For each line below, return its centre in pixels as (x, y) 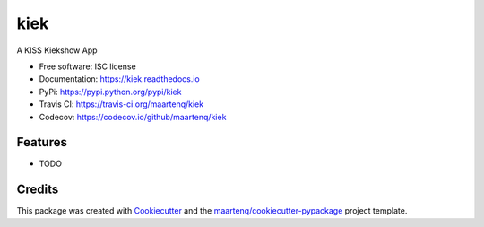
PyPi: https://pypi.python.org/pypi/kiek (110, 92)
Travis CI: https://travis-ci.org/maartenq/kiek (121, 104)
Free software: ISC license (87, 66)
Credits (38, 190)
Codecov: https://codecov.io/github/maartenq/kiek (133, 117)
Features (42, 142)
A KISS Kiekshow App (57, 50)
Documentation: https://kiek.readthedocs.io (120, 79)
